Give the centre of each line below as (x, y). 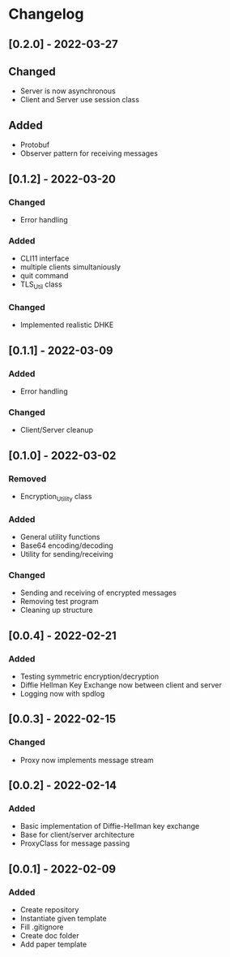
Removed (28, 478)
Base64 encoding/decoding (66, 545)
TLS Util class (41, 285)
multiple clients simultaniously (70, 267)
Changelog (46, 14)
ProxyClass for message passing (75, 843)
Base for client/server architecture (77, 835)
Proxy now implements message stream (87, 760)
